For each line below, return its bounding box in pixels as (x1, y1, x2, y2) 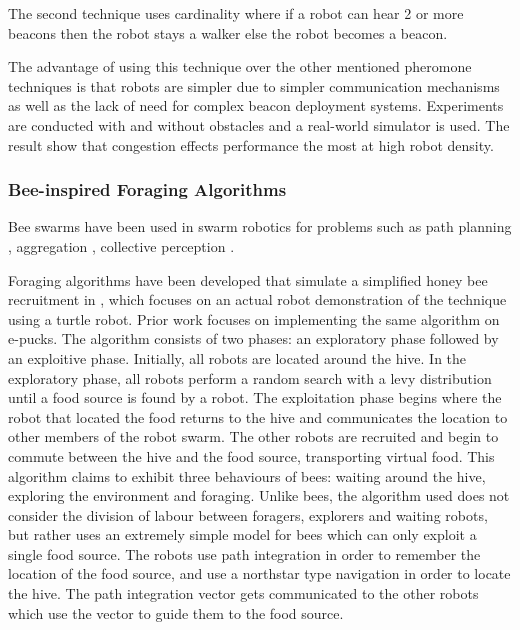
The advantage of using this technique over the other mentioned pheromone (8, 56, 472, 77)
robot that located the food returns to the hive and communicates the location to (8, 406, 508, 427)
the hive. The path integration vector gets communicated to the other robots (8, 583, 479, 604)
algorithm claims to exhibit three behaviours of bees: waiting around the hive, (8, 465, 486, 486)
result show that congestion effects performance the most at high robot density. (8, 134, 494, 155)
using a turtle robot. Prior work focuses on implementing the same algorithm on (8, 308, 500, 329)
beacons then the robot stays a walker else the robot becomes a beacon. (8, 22, 448, 43)
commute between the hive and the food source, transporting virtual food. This (8, 445, 495, 466)
